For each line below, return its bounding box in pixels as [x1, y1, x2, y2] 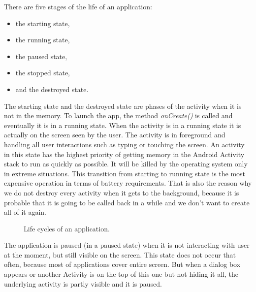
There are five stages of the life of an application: [4, 1, 152, 11]
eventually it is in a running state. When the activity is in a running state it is [4, 120, 241, 130]
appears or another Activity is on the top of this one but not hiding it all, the [4, 269, 238, 279]
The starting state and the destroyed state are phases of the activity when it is [4, 100, 242, 111]
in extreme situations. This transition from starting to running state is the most [4, 168, 246, 178]
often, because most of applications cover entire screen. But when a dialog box [4, 259, 241, 269]
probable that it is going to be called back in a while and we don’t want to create [4, 197, 250, 207]
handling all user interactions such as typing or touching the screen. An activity [4, 139, 245, 149]
